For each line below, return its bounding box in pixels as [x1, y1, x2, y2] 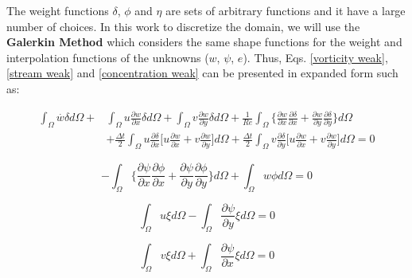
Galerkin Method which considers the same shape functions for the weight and [6, 33, 402, 50]
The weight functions [6, 2, 109, 18]
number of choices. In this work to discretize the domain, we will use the [6, 18, 360, 34]
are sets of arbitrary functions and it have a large [165, 2, 406, 18]
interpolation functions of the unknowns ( [6, 49, 209, 65]
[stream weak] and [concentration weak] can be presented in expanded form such [6, 65, 398, 81]
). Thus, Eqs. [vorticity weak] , [243, 49, 388, 65]
